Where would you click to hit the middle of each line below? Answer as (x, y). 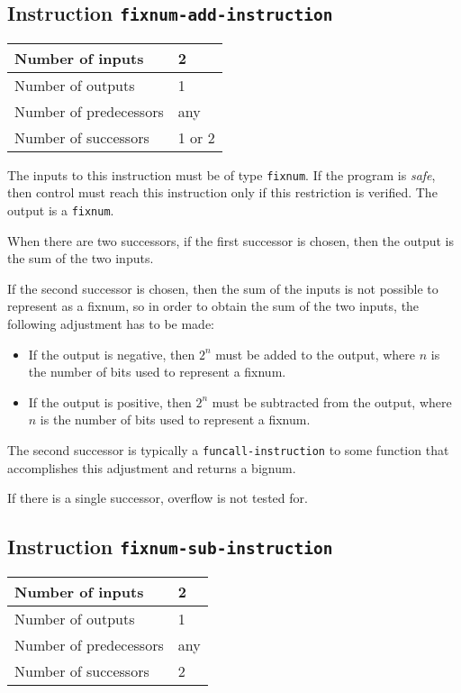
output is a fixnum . (61, 210)
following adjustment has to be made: (111, 324)
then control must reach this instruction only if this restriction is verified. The (222, 192)
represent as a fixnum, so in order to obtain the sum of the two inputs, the (213, 306)
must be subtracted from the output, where (332, 401)
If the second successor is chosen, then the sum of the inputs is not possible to (223, 288)
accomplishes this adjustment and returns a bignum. (152, 467)
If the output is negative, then (112, 354)
